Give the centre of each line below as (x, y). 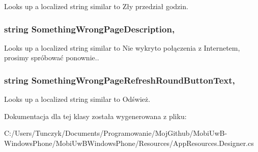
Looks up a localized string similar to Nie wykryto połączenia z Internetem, (122, 47)
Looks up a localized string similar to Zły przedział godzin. (96, 6)
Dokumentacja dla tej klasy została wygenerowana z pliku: (95, 116)
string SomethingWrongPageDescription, (90, 29)
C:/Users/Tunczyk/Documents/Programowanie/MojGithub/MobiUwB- (116, 133)
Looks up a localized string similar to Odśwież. (77, 99)
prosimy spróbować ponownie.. (52, 58)
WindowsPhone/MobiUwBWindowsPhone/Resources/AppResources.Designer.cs (129, 143)
